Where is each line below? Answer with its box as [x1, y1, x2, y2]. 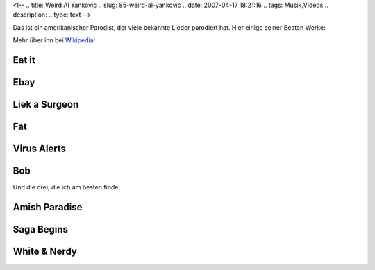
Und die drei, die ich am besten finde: [12, 183, 121, 192]
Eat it [12, 54, 35, 66]
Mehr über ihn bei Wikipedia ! [12, 36, 96, 44]
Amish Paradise [12, 201, 83, 213]
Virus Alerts [12, 143, 66, 155]
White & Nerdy [12, 246, 78, 257]
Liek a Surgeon [12, 99, 79, 110]
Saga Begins [12, 223, 69, 235]
